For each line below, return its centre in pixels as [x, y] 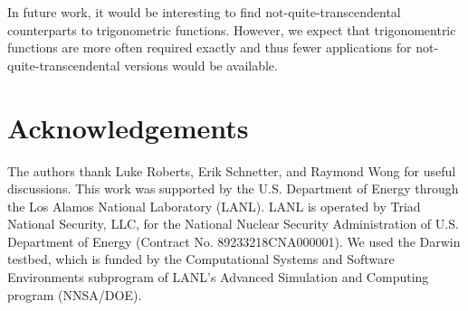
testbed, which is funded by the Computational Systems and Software [201, 259]
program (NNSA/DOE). [75, 294]
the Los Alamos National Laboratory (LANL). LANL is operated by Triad [214, 206]
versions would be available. [201, 65]
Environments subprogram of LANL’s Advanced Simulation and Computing [218, 277]
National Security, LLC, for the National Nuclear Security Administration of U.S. [233, 224]
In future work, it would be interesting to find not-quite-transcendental [204, 12]
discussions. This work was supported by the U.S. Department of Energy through [233, 188]
